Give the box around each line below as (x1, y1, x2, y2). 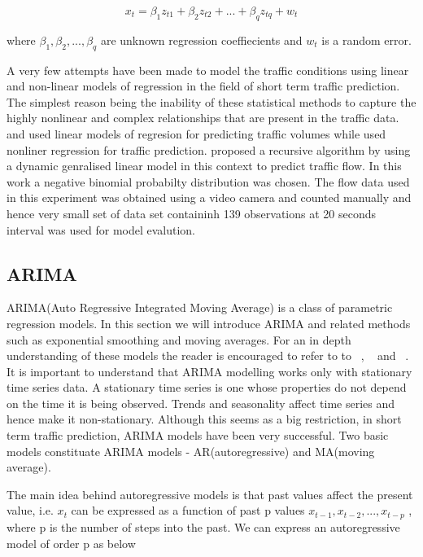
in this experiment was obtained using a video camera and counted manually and (7, 189, 412, 206)
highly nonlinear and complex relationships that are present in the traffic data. (7, 109, 399, 126)
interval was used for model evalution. (7, 221, 196, 238)
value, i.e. (7, 502, 54, 519)
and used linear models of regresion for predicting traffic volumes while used (7, 125, 386, 142)
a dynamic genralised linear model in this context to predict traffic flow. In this (7, 157, 402, 174)
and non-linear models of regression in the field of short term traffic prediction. (7, 77, 400, 94)
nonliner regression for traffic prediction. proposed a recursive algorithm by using (7, 141, 411, 158)
